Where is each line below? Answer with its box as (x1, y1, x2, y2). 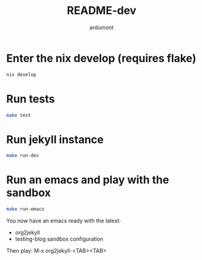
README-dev (67, 4, 137, 18)
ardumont (90, 24, 114, 31)
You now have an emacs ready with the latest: (6, 217, 121, 224)
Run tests (6, 92, 55, 106)
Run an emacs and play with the (6, 173, 169, 187)
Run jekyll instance (6, 132, 104, 146)
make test (6, 112, 31, 118)
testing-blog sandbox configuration (15, 235, 104, 242)
